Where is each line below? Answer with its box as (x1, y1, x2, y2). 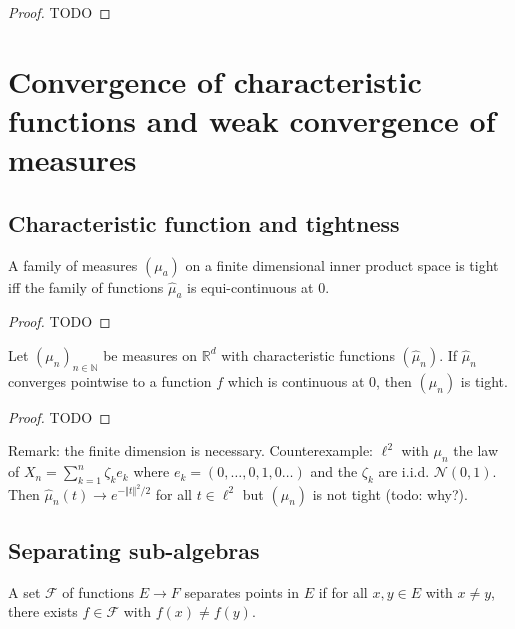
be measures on (103, 344, 198, 365)
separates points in (184, 581, 300, 602)
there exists (8, 601, 78, 622)
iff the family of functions (8, 276, 164, 297)
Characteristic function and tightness (8, 207, 400, 238)
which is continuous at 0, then (227, 370, 412, 391)
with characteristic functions (221, 344, 395, 365)
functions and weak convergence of (8, 99, 496, 140)
